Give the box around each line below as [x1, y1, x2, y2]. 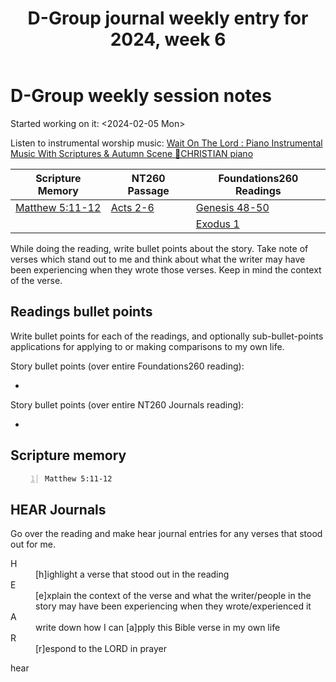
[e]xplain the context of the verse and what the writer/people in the [35, 590, 312, 602]
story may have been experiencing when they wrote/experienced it [35, 600, 312, 612]
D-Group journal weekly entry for [27, 7, 309, 30]
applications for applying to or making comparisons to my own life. [10, 340, 285, 352]
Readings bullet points [10, 303, 153, 321]
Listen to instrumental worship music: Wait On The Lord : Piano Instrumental [10, 137, 323, 149]
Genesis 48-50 [195, 200, 270, 214]
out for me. [10, 538, 57, 551]
